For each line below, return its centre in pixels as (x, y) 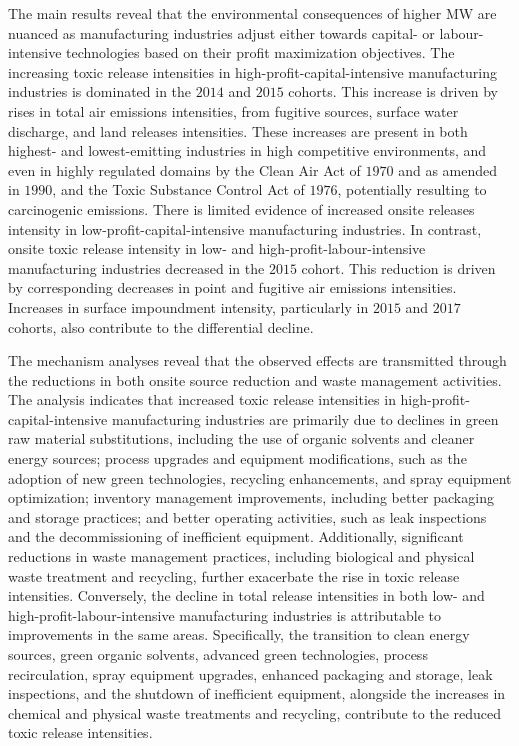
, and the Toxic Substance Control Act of (178, 189)
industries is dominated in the (100, 91)
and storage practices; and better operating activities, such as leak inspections (247, 516)
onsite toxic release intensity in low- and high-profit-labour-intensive (217, 248)
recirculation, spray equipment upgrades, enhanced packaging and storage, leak (250, 673)
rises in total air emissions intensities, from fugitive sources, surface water (233, 110)
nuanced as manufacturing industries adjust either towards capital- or (221, 32)
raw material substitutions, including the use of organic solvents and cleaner (241, 438)
